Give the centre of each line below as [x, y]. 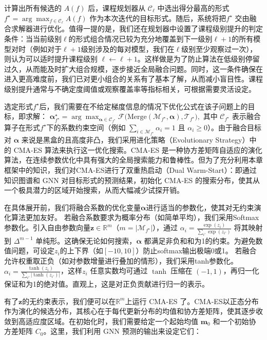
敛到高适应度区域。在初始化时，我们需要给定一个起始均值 [101, 321]
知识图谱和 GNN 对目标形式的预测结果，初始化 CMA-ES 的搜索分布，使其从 [132, 180]
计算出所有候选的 [33, 8]
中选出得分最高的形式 [193, 8]
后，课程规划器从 [117, 8]
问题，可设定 [33, 251]
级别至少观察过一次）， [219, 48]
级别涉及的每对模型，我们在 [128, 48]
